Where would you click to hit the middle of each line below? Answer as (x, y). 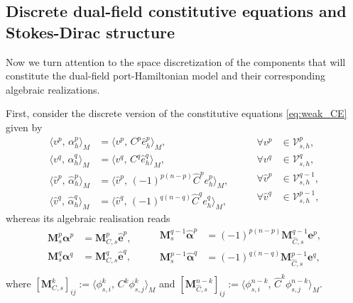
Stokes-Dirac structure (91, 32)
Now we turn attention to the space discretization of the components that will (176, 61)
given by (24, 127)
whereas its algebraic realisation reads (88, 217)
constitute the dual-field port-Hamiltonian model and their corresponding (165, 76)
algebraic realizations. (53, 89)
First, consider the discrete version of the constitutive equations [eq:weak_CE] (176, 113)
